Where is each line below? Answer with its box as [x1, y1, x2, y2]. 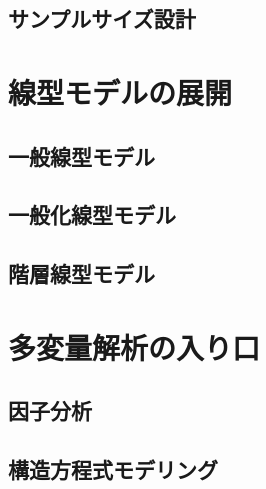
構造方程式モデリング [8, 454, 218, 485]
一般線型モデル [8, 140, 155, 171]
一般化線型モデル [8, 199, 176, 230]
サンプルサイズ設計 [8, 3, 196, 34]
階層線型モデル [8, 258, 155, 289]
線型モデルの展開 [8, 71, 233, 112]
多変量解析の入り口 [8, 326, 261, 367]
